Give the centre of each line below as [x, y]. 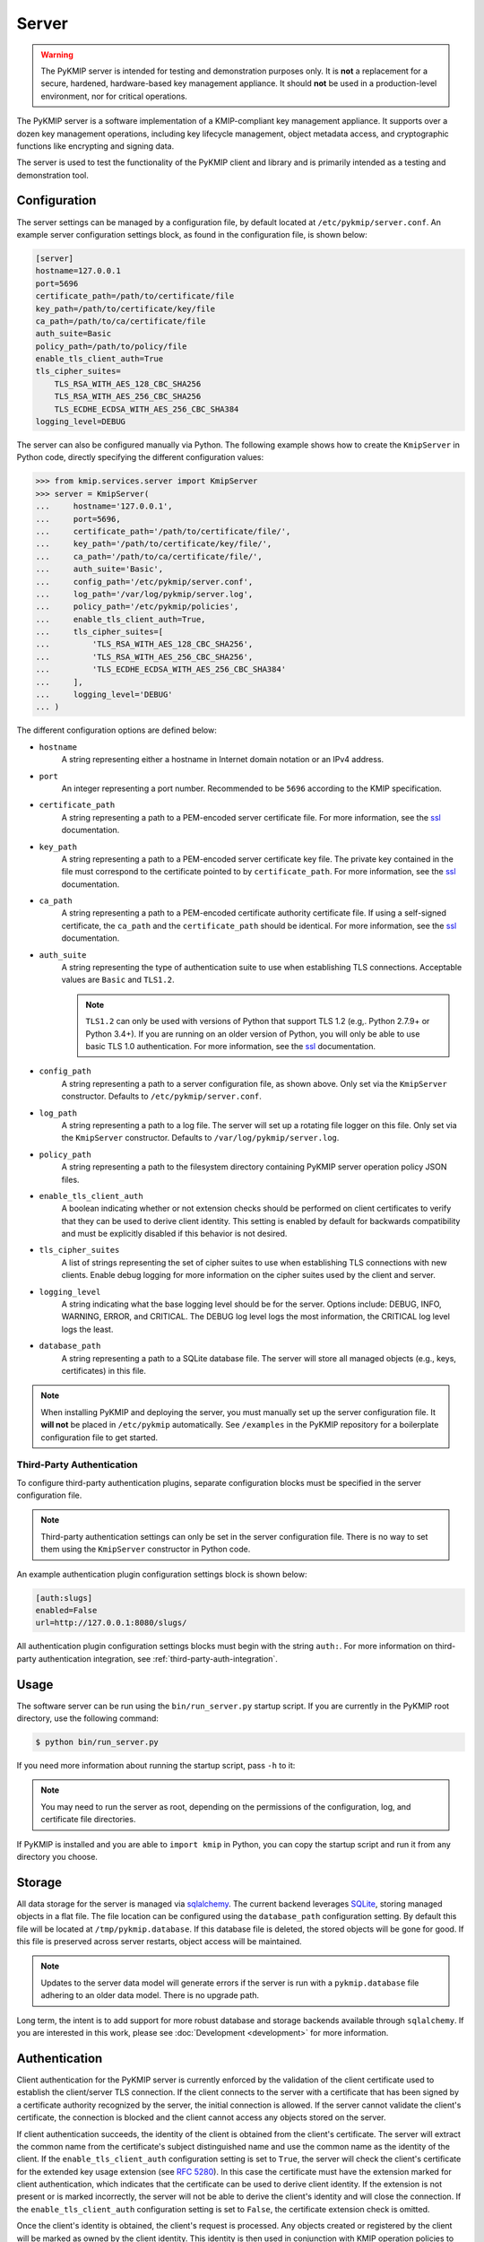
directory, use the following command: [87, 1718]
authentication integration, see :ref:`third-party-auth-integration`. [158, 1658]
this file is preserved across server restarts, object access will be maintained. [159, 1942]
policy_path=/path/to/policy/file [111, 346]
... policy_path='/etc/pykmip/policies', [137, 607]
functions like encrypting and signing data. [95, 146]
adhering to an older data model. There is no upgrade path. [150, 1995]
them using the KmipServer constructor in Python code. [146, 1549]
